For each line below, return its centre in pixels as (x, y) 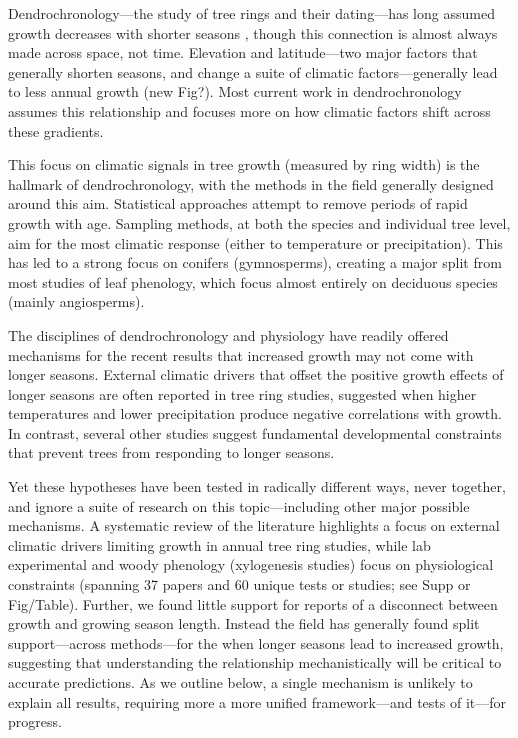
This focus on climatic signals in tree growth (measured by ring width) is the (244, 164)
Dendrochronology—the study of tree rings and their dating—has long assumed (251, 13)
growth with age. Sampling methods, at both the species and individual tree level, (259, 222)
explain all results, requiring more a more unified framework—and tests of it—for (257, 701)
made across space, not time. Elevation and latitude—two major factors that (243, 52)
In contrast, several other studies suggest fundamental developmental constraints (255, 432)
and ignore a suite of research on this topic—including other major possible (239, 505)
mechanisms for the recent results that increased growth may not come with (241, 354)
